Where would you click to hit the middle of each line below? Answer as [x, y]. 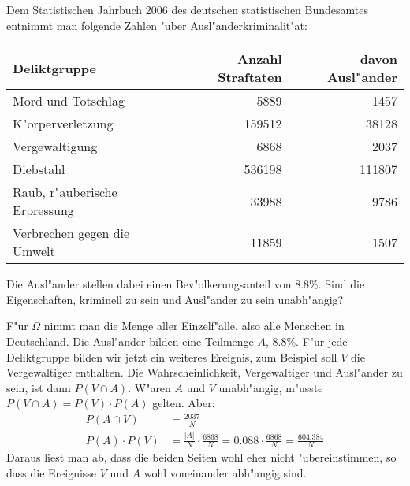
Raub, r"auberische [65, 192]
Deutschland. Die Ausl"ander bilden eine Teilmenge [130, 341]
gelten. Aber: [184, 403]
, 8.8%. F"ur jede [307, 341]
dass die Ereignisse [52, 473]
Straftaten [250, 77]
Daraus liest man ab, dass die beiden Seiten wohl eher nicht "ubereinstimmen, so [201, 457]
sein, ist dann [39, 387]
